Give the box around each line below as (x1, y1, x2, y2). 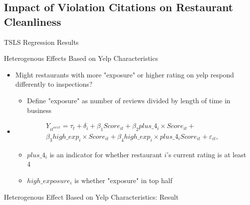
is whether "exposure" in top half (74, 175, 173, 185)
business (27, 105, 52, 115)
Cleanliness (4, 14, 61, 29)
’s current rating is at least (167, 149, 247, 159)
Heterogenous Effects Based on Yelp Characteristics (4, 53, 158, 63)
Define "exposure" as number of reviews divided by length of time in (27, 95, 231, 105)
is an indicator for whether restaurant (49, 149, 162, 159)
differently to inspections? (15, 79, 93, 89)
